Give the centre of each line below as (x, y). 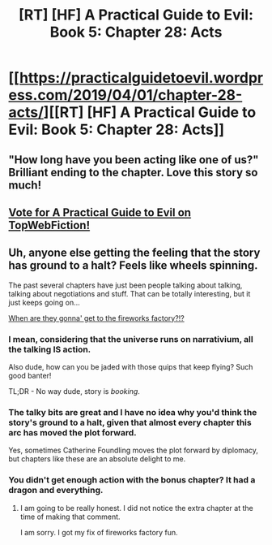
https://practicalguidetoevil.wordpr (141, 78)
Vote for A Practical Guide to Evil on (100, 212)
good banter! (30, 376)
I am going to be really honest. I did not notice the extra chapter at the (136, 508)
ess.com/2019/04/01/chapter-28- (125, 95)
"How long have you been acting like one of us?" (134, 160)
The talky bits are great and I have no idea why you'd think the (133, 412)
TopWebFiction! (49, 225)
